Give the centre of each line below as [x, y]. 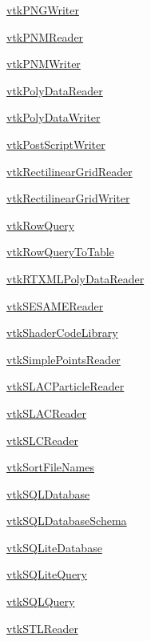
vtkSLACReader [46, 413]
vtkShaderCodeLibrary [62, 333]
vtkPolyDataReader [55, 90]
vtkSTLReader [42, 628]
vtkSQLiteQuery [47, 574]
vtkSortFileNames [50, 467]
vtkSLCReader [42, 440]
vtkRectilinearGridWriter [68, 198]
